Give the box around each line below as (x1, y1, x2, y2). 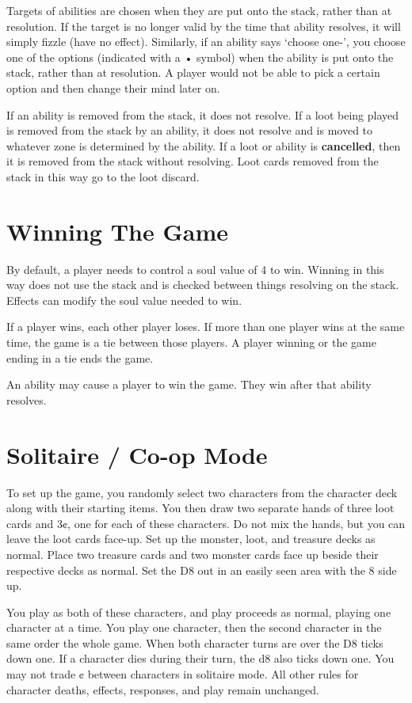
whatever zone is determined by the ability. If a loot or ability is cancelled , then (6, 137, 401, 154)
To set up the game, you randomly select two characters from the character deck (6, 484, 398, 500)
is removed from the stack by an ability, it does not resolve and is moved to (6, 122, 373, 139)
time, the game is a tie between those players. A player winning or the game (6, 334, 376, 351)
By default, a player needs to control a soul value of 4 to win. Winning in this (6, 260, 384, 277)
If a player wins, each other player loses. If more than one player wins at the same (6, 318, 405, 335)
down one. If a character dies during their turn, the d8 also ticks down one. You (6, 650, 395, 667)
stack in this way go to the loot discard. (6, 168, 200, 184)
